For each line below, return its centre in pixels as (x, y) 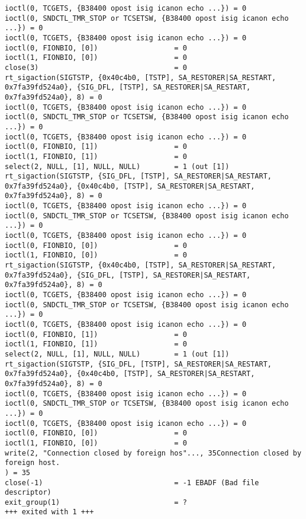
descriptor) (28, 493)
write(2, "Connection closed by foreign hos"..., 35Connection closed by (153, 453)
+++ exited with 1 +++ (49, 512)
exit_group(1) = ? (96, 502)
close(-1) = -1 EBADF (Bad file (132, 483)
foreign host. (33, 463)
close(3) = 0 (96, 67)
